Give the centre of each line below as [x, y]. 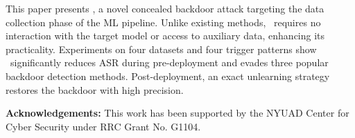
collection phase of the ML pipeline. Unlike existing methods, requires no [163, 22]
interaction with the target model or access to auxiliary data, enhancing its [165, 36]
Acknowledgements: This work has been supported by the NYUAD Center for [177, 113]
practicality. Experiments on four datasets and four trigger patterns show [161, 49]
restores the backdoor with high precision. [95, 89]
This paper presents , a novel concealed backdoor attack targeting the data [165, 8]
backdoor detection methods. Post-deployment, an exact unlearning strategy [168, 76]
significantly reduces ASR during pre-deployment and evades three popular [169, 62]
